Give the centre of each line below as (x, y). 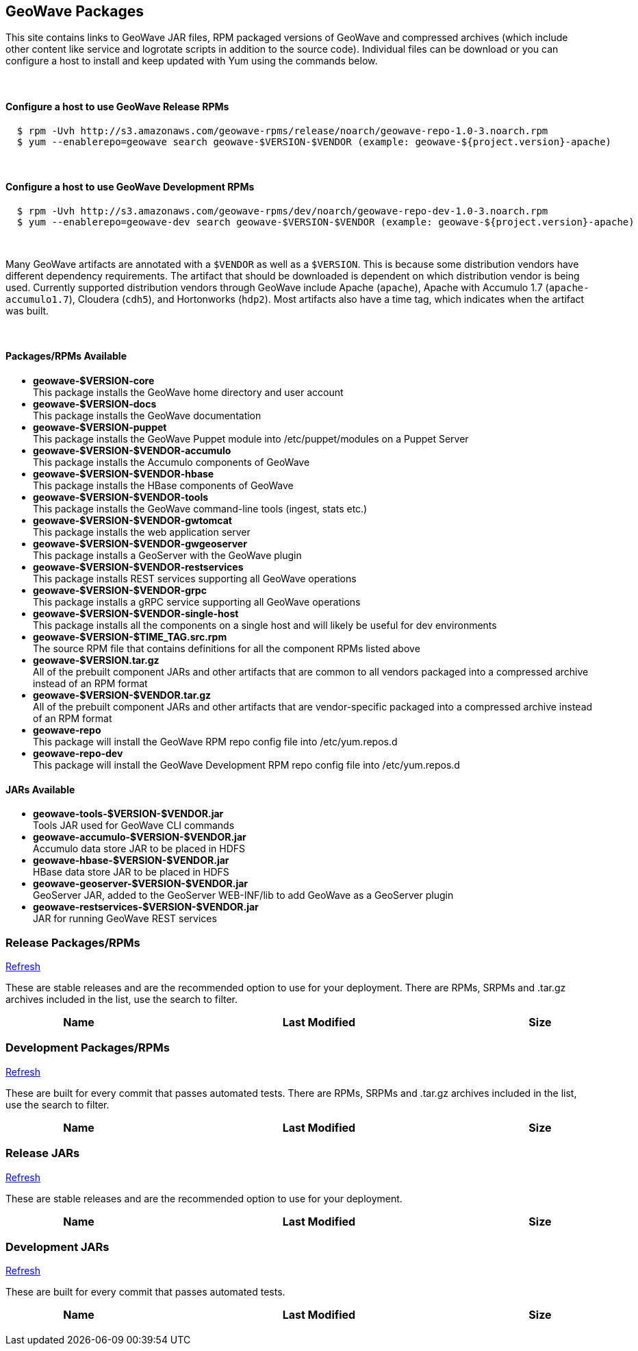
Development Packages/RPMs (88, 1048)
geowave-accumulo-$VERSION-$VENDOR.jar (140, 837)
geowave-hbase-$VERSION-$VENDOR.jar (131, 860)
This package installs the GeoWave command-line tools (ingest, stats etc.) (200, 509)
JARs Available (40, 789)
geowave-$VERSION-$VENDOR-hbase (124, 474)
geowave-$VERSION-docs (95, 404)
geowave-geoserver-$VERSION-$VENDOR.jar (141, 884)
